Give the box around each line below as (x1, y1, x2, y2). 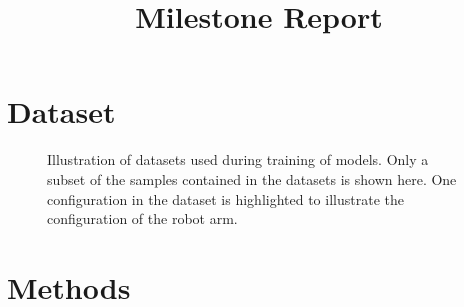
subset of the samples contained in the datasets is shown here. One (47, 168, 457, 189)
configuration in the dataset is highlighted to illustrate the (47, 188, 404, 209)
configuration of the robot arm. (47, 208, 238, 229)
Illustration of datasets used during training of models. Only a (47, 149, 429, 170)
